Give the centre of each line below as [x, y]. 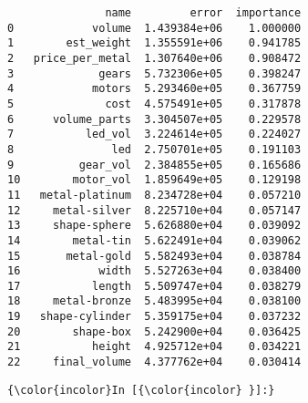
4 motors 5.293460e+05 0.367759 [154, 89]
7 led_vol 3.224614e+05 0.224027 [154, 134]
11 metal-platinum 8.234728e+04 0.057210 [154, 195]
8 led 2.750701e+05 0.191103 [154, 149]
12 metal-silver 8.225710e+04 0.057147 [154, 210]
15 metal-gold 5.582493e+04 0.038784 [154, 256]
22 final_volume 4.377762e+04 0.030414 [154, 362]
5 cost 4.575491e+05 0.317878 [154, 103]
